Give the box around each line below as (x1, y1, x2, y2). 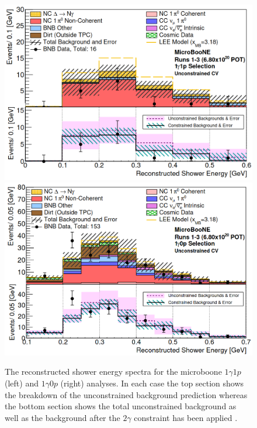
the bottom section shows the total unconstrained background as (5, 400, 237, 412)
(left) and (5, 376, 39, 389)
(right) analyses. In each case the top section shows (60, 376, 244, 389)
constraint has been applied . (134, 411, 238, 423)
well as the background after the (5, 411, 120, 423)
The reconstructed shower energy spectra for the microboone (5, 365, 222, 378)
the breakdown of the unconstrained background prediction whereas (5, 388, 248, 400)
